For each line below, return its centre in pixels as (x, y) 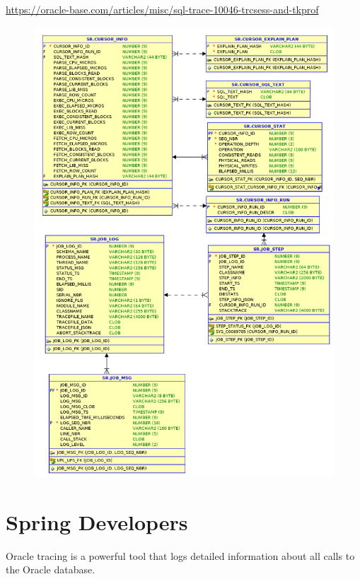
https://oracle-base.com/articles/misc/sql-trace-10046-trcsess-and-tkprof (162, 9)
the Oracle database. (51, 569)
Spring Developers (97, 521)
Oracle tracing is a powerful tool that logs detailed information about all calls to (180, 555)
